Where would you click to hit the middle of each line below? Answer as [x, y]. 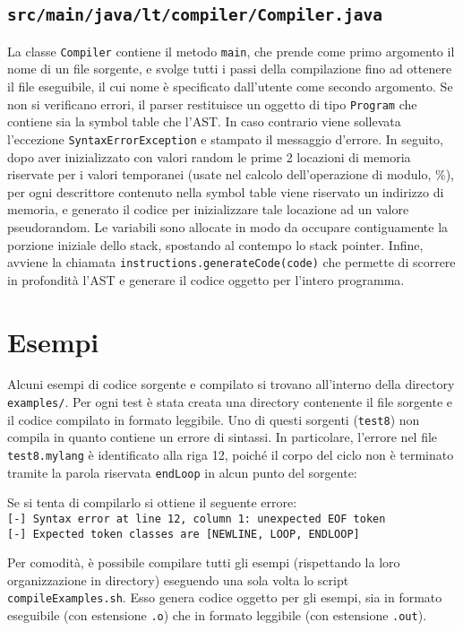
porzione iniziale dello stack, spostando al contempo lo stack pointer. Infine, [215, 244]
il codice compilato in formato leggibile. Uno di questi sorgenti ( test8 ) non [214, 419]
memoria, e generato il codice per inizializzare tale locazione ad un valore [208, 209]
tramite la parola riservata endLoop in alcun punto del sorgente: [182, 472]
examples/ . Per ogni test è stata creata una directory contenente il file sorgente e [230, 402]
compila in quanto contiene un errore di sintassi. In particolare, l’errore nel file [223, 437]
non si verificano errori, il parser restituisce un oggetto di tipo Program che [212, 104]
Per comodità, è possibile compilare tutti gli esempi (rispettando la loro [204, 562]
